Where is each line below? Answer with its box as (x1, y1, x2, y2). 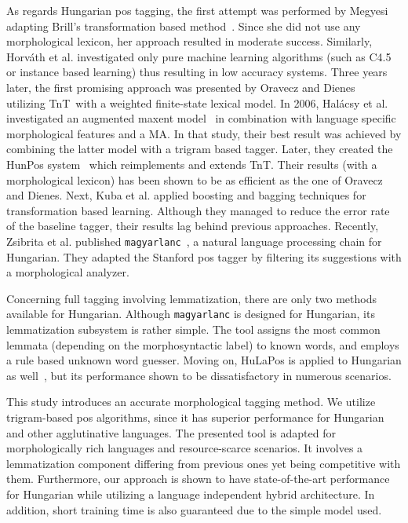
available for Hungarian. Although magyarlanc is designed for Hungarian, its (6, 305, 375, 322)
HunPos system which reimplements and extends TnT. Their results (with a (6, 155, 377, 172)
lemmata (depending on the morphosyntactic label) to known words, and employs (6, 336, 399, 353)
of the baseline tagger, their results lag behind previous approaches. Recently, (6, 218, 379, 234)
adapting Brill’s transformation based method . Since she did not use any (6, 17, 361, 34)
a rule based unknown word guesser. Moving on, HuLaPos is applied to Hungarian (6, 352, 402, 368)
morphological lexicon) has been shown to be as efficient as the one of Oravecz (6, 171, 383, 188)
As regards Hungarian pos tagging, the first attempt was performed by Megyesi (6, 2, 388, 18)
